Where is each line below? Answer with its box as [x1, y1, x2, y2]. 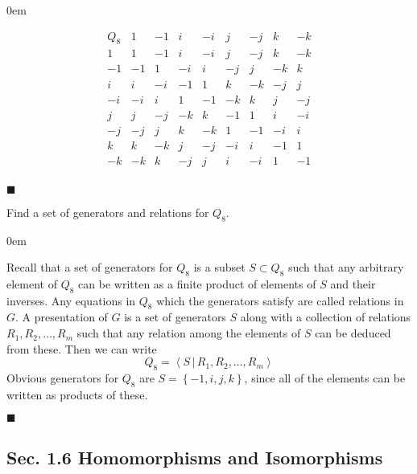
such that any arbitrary [287, 259, 404, 276]
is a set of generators [124, 309, 226, 325]
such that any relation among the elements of [76, 325, 301, 341]
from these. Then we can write [6, 340, 157, 357]
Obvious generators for [6, 370, 119, 386]
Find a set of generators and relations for [6, 203, 209, 220]
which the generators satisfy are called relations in [156, 292, 404, 309]
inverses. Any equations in [6, 292, 136, 309]
